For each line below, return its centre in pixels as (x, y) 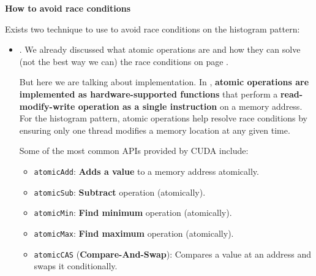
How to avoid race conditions (68, 8)
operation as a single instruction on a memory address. (190, 106)
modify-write (47, 106)
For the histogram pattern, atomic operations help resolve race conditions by (163, 118)
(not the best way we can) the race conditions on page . (124, 61)
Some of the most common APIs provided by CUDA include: (134, 151)
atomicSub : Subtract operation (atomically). (120, 192)
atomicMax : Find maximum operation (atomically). (134, 233)
